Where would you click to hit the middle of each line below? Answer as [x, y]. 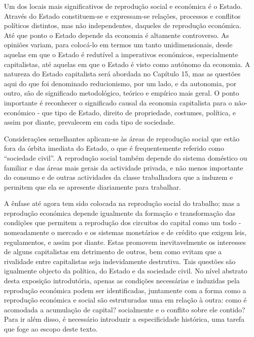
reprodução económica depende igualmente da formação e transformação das [120, 213]
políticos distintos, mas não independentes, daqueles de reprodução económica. [123, 25]
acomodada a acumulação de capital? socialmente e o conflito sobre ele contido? [125, 309]
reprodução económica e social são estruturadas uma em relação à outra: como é [126, 300]
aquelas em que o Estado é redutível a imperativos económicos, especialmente [121, 54]
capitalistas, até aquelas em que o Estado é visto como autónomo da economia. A [127, 64]
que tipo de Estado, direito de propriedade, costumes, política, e [139, 112]
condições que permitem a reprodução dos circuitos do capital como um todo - [123, 222]
